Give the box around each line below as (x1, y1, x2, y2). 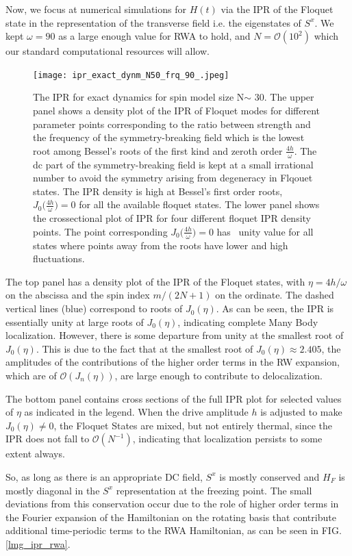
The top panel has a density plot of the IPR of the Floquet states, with (5, 274, 305, 288)
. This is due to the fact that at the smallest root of (36, 341, 253, 355)
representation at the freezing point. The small (116, 483, 312, 497)
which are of (5, 368, 57, 383)
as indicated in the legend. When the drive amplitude (24, 405, 249, 419)
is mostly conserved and (219, 469, 320, 483)
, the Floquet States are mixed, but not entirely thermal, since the (53, 418, 333, 432)
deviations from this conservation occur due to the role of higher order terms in (5, 496, 339, 511)
